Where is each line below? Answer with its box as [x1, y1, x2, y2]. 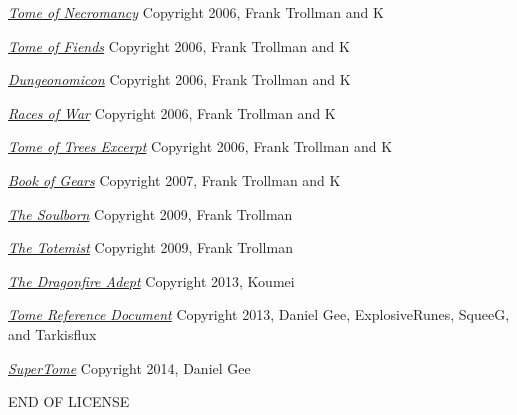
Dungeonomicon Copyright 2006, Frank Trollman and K [8, 69, 351, 90]
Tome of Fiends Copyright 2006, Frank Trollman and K [8, 35, 350, 56]
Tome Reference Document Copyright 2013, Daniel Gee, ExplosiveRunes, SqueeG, [8, 304, 510, 325]
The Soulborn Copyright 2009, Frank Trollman [8, 203, 293, 224]
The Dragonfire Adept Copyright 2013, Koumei [8, 270, 295, 291]
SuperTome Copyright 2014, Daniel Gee [8, 357, 251, 378]
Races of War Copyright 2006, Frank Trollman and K [8, 102, 336, 123]
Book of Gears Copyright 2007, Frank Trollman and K [8, 169, 341, 190]
